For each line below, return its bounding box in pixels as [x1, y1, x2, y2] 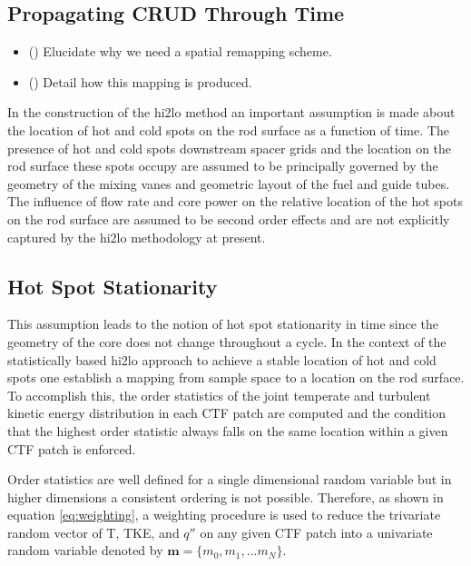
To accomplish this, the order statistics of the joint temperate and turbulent [7, 385, 431, 404]
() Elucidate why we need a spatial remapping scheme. [28, 42, 332, 61]
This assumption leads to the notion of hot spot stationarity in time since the [7, 314, 439, 333]
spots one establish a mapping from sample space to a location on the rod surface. [7, 368, 465, 387]
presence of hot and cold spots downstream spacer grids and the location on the [7, 138, 452, 157]
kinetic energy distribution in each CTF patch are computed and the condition [7, 403, 446, 422]
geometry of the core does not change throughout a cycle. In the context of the [7, 332, 446, 351]
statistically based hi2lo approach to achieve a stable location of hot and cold [7, 350, 437, 369]
